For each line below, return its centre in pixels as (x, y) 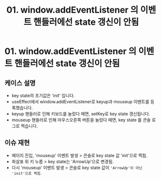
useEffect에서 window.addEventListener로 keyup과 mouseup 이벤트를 (80, 102)
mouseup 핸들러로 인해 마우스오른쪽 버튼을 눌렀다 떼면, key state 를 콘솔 (81, 120)
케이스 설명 (20, 83)
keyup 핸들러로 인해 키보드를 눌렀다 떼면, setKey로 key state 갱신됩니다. (81, 114)
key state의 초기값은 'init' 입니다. (43, 96)
